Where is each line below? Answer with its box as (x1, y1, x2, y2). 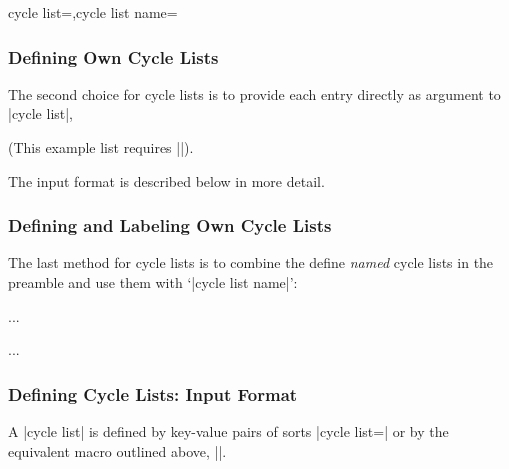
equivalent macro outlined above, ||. (8, 440, 227, 461)
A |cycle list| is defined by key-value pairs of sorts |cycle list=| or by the (8, 421, 449, 441)
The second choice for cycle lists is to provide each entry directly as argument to (8, 83, 501, 104)
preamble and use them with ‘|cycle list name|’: (8, 272, 298, 292)
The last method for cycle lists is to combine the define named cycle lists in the (8, 252, 494, 273)
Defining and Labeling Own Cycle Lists (8, 213, 332, 238)
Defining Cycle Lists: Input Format (8, 381, 298, 406)
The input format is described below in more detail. (8, 170, 325, 191)
